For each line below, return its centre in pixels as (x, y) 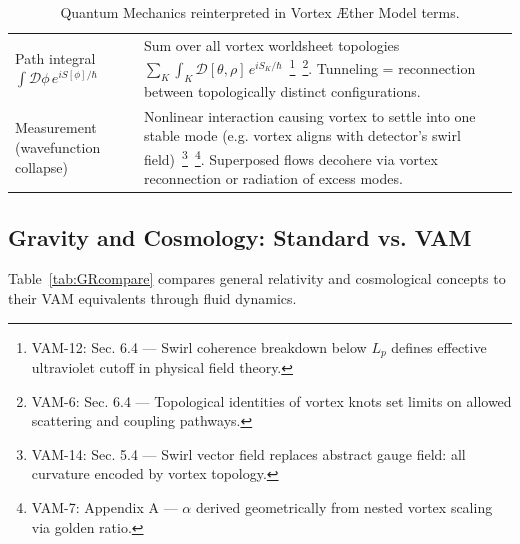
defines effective (439, 346)
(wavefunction (58, 146)
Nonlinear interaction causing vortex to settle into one (309, 115)
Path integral (55, 57)
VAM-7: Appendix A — (104, 507)
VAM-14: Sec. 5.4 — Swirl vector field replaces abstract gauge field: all (248, 453)
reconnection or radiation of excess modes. (273, 178)
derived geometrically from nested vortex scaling (344, 507)
